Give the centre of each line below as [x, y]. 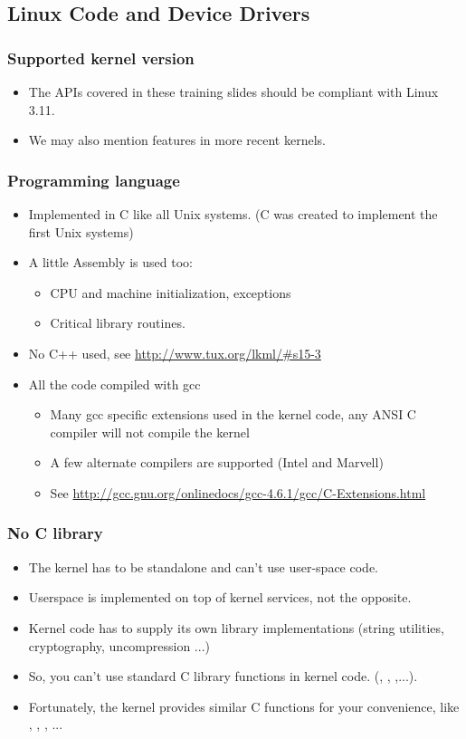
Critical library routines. [118, 323]
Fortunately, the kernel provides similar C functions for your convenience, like [244, 706]
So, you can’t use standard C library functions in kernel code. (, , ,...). [223, 676]
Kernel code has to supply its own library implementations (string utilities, [236, 627]
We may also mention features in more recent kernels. [177, 140]
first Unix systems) [81, 231]
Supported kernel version [101, 58]
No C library [55, 533]
